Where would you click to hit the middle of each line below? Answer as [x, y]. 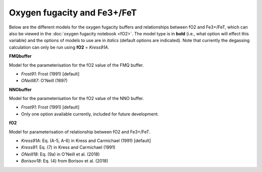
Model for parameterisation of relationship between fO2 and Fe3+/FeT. [80, 132]
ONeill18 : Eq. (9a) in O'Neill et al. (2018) [60, 154]
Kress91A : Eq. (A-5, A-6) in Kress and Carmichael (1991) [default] [86, 141]
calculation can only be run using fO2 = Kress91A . [59, 47]
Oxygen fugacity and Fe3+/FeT [73, 13]
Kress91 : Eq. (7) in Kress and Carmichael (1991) [68, 147]
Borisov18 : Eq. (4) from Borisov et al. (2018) [65, 161]
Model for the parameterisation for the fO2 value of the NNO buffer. [76, 99]
